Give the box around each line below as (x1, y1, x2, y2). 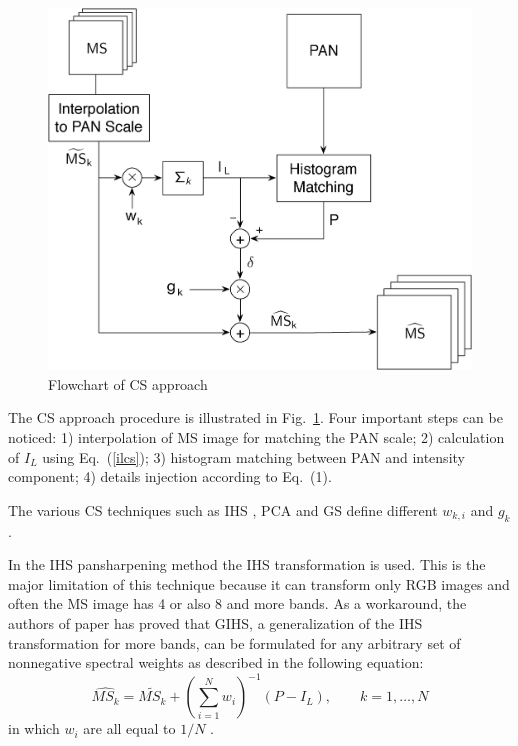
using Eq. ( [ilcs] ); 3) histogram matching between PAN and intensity (42, 446, 465, 467)
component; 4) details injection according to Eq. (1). (8, 466, 332, 487)
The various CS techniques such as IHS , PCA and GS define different (8, 499, 438, 520)
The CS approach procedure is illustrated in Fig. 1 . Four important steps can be (8, 407, 503, 428)
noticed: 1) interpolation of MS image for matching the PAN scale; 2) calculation (8, 427, 505, 448)
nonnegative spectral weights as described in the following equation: (8, 652, 424, 673)
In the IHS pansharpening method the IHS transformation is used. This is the (8, 554, 486, 575)
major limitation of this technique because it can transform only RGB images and (8, 573, 510, 594)
